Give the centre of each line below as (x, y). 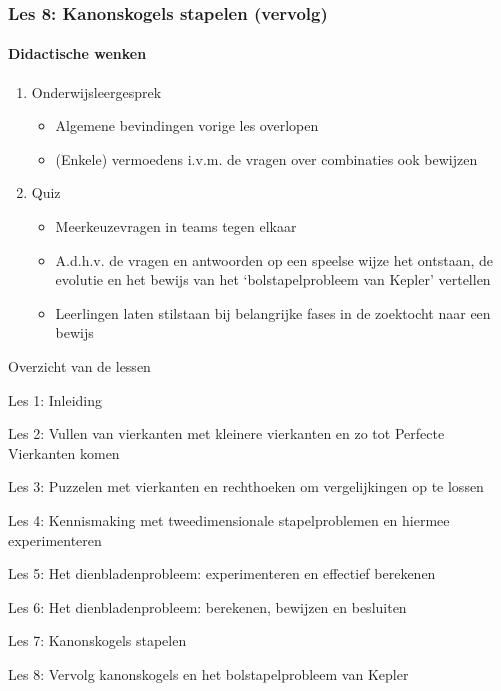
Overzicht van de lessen (79, 365)
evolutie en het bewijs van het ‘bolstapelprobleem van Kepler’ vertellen (273, 279)
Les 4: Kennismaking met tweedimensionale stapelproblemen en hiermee (229, 519)
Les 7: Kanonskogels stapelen (97, 640)
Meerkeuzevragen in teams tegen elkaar (176, 226)
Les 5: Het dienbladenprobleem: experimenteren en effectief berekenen (222, 573)
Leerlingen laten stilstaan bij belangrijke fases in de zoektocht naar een (273, 312)
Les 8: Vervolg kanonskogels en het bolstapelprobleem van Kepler (208, 673)
